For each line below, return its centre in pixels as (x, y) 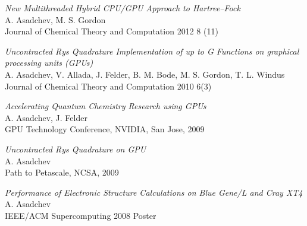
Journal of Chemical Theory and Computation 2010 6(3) (108, 86)
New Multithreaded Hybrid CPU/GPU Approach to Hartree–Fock (123, 8)
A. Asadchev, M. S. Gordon (55, 19)
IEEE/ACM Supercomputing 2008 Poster (81, 215)
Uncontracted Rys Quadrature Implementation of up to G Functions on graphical (152, 51)
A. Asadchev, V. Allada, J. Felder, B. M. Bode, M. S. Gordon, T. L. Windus (145, 74)
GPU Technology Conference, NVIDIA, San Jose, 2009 (105, 129)
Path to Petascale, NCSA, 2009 (62, 172)
